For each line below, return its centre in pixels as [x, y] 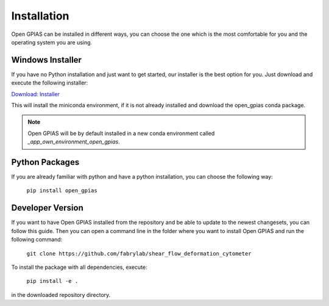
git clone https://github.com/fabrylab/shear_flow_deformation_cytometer [139, 253]
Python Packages [45, 162]
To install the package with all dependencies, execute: [79, 267]
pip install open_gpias [62, 191]
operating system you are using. [52, 42]
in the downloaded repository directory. [61, 294]
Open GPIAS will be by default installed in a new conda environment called [121, 133]
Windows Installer [47, 60]
